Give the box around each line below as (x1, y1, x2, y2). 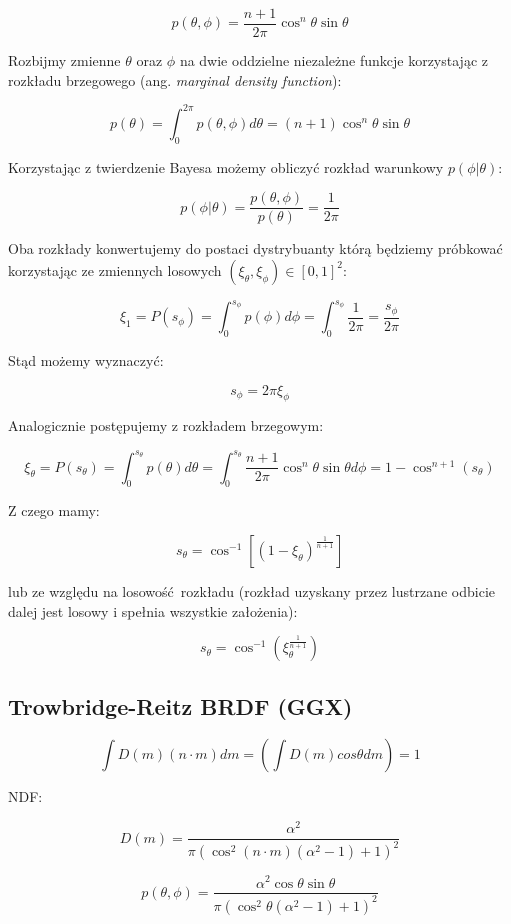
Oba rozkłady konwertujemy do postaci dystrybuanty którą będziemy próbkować (8, 238, 503, 259)
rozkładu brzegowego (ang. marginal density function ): (8, 69, 342, 90)
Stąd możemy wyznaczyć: (8, 350, 164, 371)
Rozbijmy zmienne (8, 50, 121, 71)
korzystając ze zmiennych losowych (8, 259, 222, 280)
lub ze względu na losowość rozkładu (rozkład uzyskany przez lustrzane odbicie (8, 580, 496, 601)
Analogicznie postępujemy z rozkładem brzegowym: (8, 415, 324, 436)
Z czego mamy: (8, 500, 100, 521)
